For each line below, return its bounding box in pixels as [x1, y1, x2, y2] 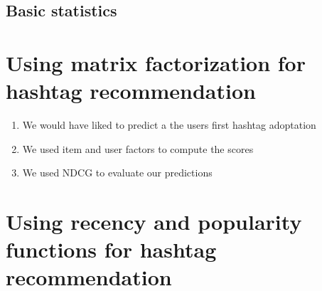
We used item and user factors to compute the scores [22, 141, 254, 156]
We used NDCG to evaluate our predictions [22, 165, 213, 180]
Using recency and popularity [6, 207, 302, 236]
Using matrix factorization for [6, 48, 306, 77]
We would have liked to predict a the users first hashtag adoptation [22, 117, 316, 132]
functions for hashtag [6, 235, 217, 264]
